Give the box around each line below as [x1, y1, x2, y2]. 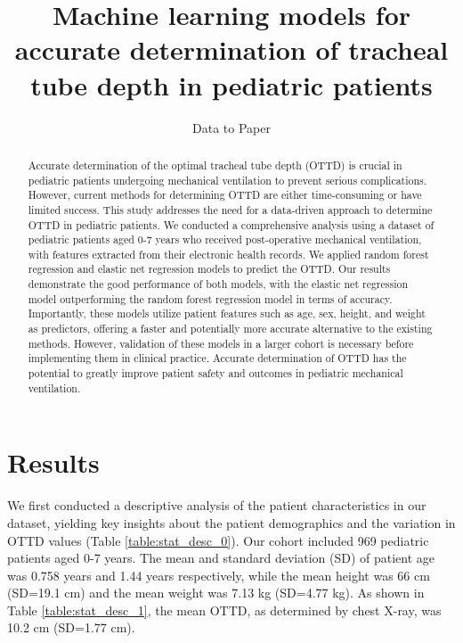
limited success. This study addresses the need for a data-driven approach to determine [28, 202, 433, 217]
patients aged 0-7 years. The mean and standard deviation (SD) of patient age [7, 548, 435, 567]
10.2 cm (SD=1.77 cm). [7, 618, 135, 637]
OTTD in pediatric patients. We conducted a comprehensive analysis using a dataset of [28, 217, 435, 232]
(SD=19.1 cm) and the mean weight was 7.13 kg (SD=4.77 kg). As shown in [7, 583, 425, 602]
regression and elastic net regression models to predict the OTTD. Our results [28, 261, 391, 276]
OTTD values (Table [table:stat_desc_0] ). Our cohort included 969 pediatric [7, 531, 429, 549]
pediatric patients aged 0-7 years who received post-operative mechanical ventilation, [28, 232, 422, 247]
